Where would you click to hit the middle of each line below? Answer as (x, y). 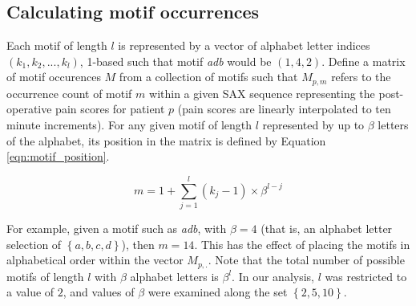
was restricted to (366, 276)
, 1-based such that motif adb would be (176, 61)
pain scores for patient (110, 109)
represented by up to (313, 125)
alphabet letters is (174, 276)
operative (29, 109)
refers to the (361, 77)
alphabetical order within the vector (95, 260)
